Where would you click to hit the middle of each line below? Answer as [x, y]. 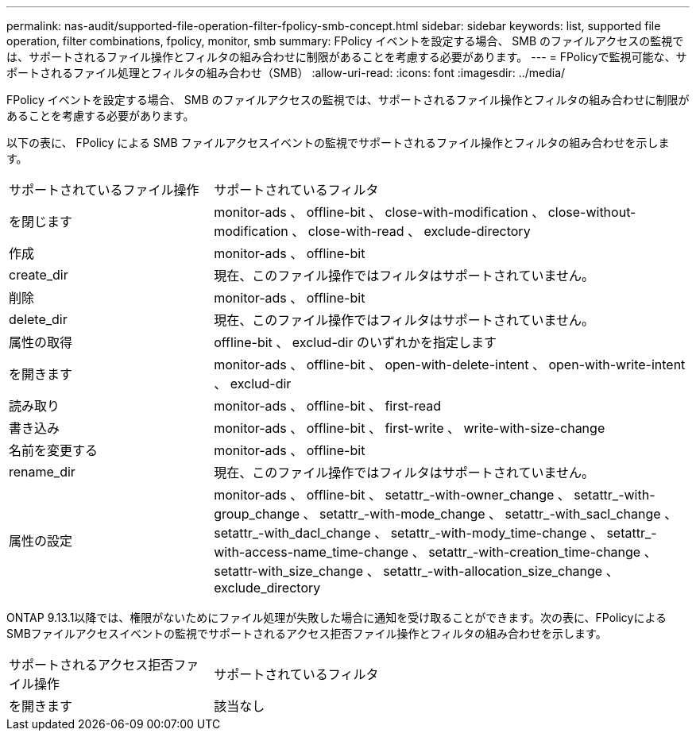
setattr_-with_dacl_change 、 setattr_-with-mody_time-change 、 [408, 533]
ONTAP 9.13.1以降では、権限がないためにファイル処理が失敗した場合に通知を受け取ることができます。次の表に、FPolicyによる [336, 617]
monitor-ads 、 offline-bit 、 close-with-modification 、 [379, 212]
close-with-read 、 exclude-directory [419, 231]
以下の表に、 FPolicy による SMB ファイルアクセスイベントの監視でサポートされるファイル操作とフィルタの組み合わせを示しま [338, 143]
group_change [257, 514]
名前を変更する [54, 450]
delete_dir [38, 319]
